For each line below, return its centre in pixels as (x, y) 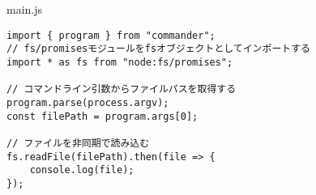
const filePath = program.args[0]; (102, 116)
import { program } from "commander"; (111, 35)
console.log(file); (82, 170)
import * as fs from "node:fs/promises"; (120, 62)
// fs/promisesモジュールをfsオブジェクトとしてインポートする (158, 49)
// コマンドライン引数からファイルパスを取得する (122, 89)
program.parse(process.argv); (88, 102)
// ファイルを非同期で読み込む (78, 143)
